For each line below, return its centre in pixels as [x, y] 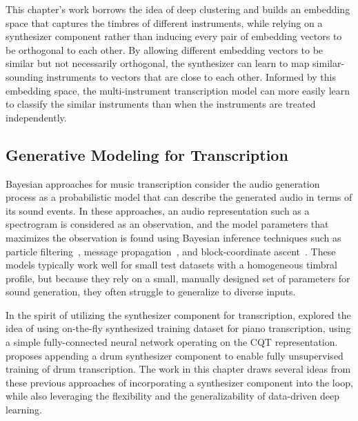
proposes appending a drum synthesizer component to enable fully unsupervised [175, 355]
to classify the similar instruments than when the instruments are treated [161, 104]
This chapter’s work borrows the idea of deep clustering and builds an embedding [178, 9]
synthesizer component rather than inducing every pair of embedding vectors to [174, 36]
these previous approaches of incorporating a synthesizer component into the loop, [179, 382]
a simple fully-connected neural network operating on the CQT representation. [172, 342]
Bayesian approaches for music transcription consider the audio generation [163, 183]
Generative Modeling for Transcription [147, 154]
